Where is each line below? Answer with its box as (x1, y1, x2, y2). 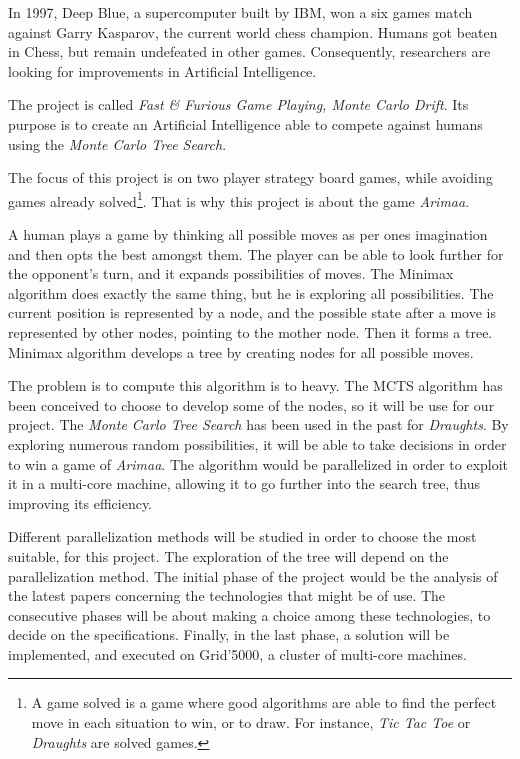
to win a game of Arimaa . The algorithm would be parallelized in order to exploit (8, 453, 509, 474)
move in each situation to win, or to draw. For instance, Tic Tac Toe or (31, 712, 471, 733)
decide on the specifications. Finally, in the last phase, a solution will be (8, 624, 450, 645)
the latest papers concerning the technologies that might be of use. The (8, 585, 446, 606)
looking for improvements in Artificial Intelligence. (8, 60, 317, 81)
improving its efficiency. (8, 492, 153, 513)
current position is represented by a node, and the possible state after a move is (8, 302, 496, 323)
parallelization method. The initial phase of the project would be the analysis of (8, 565, 498, 586)
